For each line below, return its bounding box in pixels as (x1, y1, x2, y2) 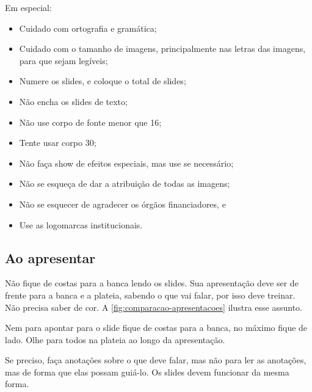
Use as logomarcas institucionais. (19, 218, 143, 231)
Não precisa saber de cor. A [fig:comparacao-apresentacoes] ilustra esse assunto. (5, 300, 302, 313)
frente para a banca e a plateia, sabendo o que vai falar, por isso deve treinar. (5, 288, 296, 301)
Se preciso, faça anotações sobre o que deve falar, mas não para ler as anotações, (5, 354, 307, 366)
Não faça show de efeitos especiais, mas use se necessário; (19, 156, 234, 169)
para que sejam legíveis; (19, 54, 108, 67)
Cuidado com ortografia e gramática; (19, 21, 157, 34)
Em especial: (5, 1, 52, 13)
